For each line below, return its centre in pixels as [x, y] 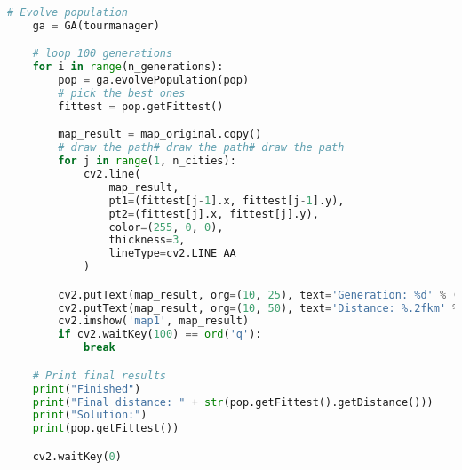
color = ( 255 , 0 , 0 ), [166, 227]
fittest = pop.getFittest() [141, 106]
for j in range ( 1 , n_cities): [147, 161]
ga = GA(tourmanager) [96, 25]
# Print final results [99, 375]
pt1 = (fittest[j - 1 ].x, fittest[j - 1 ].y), [227, 200]
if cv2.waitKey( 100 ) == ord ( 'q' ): [160, 335]
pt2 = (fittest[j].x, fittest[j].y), [214, 214]
